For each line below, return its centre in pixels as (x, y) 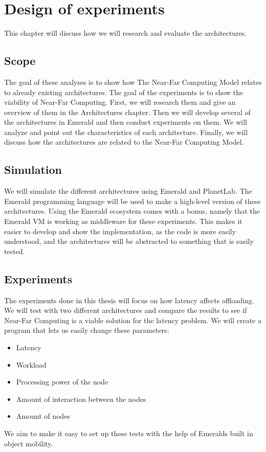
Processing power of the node (62, 382)
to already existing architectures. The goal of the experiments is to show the (124, 92)
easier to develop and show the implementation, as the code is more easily (120, 231)
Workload (31, 364)
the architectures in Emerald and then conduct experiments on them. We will (126, 122)
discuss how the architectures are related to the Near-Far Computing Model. (124, 142)
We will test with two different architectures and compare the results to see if (126, 310)
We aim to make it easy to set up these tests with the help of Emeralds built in (129, 433)
